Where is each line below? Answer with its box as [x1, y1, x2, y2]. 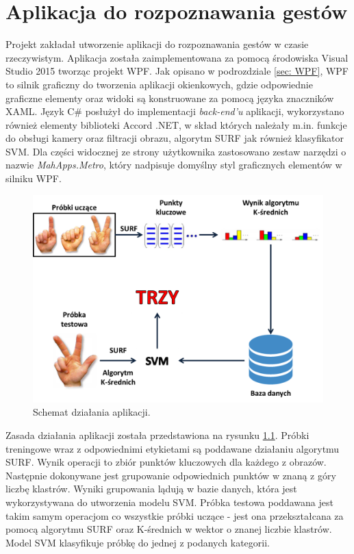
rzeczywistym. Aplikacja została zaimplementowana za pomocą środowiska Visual [5, 50, 349, 64]
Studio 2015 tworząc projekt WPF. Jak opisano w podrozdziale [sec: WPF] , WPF [5, 64, 349, 78]
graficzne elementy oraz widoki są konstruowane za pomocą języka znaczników [5, 90, 334, 105]
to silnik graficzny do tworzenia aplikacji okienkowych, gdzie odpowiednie [5, 77, 313, 91]
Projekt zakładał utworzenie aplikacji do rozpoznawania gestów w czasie [5, 37, 309, 51]
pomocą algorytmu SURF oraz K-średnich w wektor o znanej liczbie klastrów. [5, 522, 332, 536]
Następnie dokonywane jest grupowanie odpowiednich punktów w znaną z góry [5, 468, 336, 482]
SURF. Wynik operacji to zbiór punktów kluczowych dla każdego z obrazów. [5, 455, 327, 469]
